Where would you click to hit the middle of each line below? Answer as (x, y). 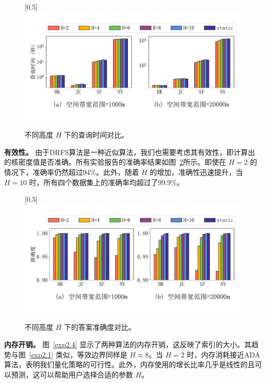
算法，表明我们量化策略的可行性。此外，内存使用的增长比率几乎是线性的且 (129, 364)
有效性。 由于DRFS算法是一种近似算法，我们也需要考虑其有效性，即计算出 (130, 152)
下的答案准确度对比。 (99, 327)
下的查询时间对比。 (96, 135)
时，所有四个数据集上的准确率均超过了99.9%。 (106, 182)
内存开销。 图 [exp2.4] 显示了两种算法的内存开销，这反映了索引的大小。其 (128, 344)
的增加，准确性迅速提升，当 (196, 172)
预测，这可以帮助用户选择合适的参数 (72, 374)
